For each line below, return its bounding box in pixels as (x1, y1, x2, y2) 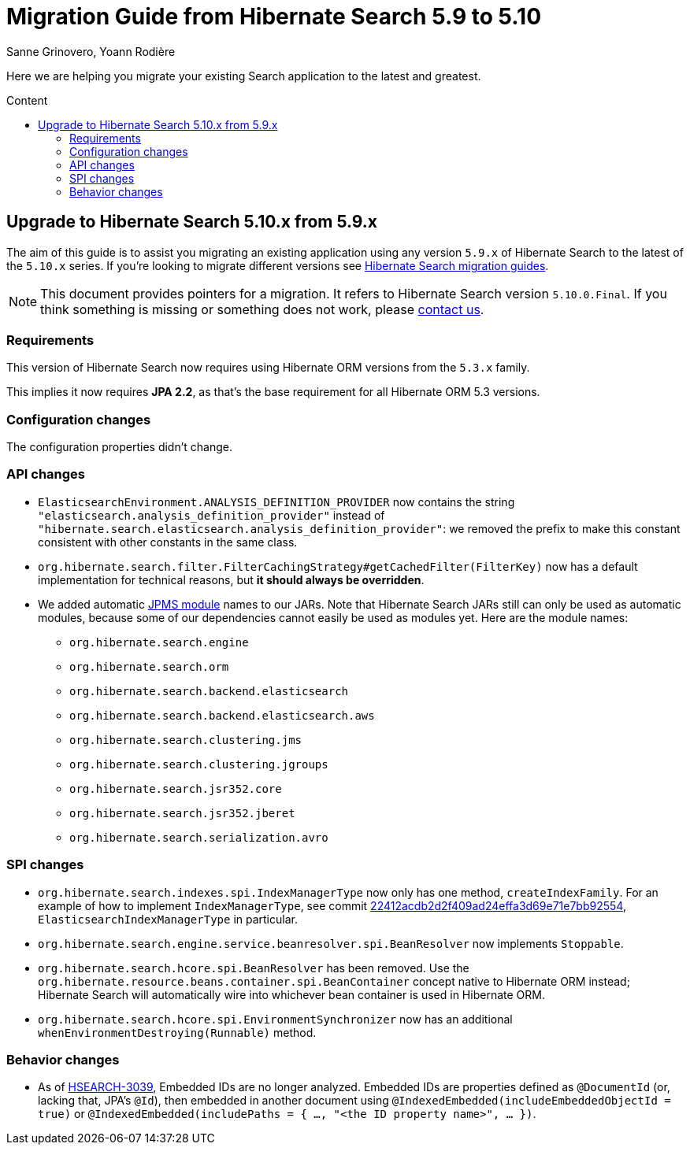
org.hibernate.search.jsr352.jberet (69, 806, 295, 820)
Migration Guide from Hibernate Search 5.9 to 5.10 (6, 3, 542, 30)
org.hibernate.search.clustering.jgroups (69, 757, 328, 771)
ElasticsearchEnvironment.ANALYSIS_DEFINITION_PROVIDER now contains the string (38, 494, 515, 509)
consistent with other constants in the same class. (38, 535, 298, 549)
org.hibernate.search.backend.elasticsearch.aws (69, 709, 375, 722)
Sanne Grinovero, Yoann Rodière (6, 44, 176, 58)
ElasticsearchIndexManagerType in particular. (38, 912, 298, 926)
